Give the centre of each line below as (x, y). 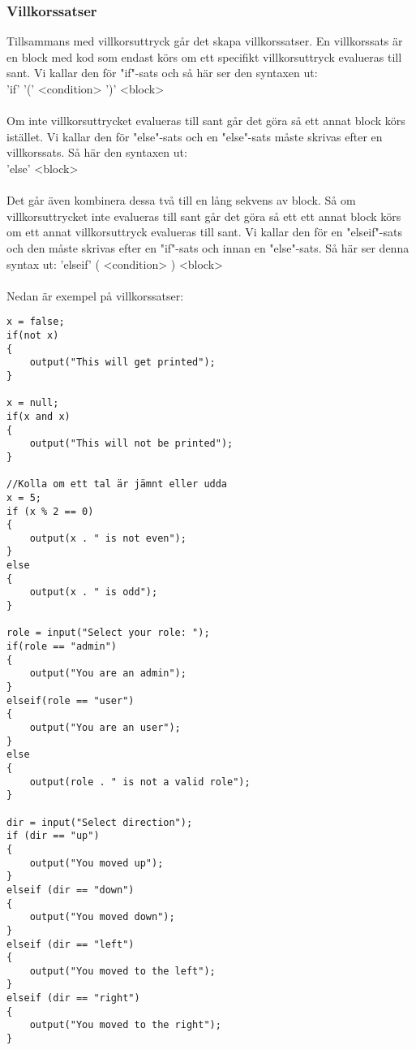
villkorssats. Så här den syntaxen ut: (97, 152)
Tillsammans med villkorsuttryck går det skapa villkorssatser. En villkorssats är (205, 41)
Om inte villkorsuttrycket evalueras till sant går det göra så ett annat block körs (206, 121)
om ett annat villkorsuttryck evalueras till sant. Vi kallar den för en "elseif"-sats (204, 232)
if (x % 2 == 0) (50, 511)
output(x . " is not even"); (108, 538)
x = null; (33, 403)
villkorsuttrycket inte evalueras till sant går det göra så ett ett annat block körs (204, 216)
